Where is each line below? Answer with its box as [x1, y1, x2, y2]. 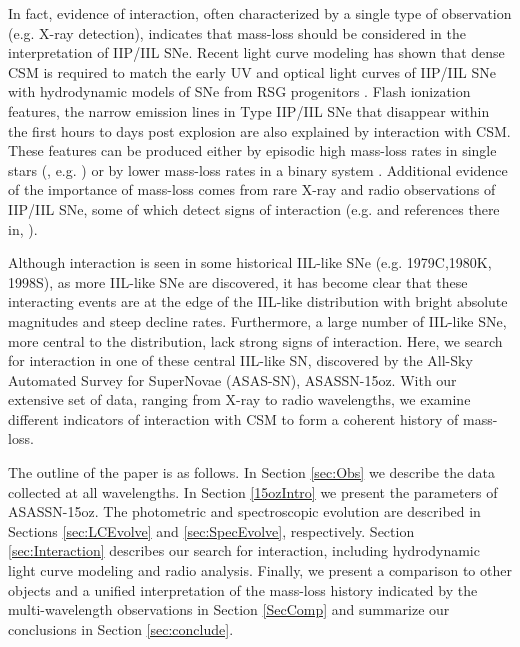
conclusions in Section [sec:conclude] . [8, 618, 234, 639]
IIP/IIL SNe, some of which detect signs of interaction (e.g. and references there [8, 198, 500, 219]
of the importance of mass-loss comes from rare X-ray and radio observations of [8, 179, 496, 200]
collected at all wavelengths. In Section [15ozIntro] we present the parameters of [8, 481, 498, 502]
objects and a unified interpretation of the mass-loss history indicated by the [8, 579, 478, 600]
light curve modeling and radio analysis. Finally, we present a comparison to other [8, 560, 512, 581]
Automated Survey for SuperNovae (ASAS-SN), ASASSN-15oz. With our [8, 369, 457, 390]
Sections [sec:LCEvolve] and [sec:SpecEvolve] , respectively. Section [8, 520, 415, 541]
